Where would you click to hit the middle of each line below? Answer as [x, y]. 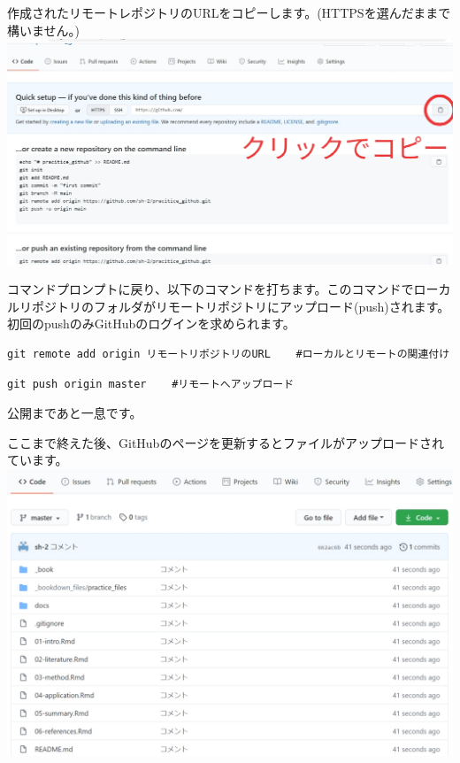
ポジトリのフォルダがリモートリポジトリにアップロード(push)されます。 [241, 306]
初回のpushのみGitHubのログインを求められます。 [151, 324]
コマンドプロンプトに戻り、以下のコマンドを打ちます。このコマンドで [211, 289]
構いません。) [44, 30]
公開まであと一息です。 [75, 413]
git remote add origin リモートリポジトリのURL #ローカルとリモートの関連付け [229, 355]
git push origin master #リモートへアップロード [151, 384]
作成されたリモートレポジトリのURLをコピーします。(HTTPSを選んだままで [229, 12]
